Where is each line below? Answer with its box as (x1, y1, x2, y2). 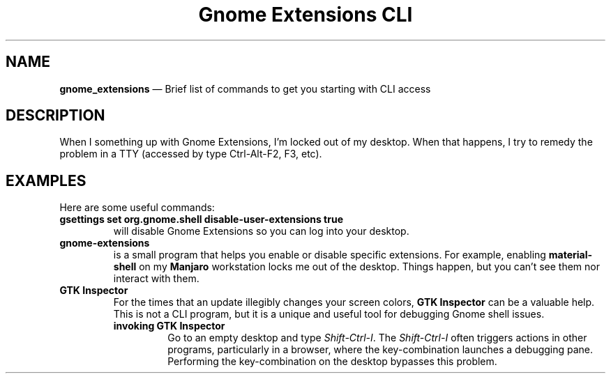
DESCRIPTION (6, 107, 105, 125)
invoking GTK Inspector (113, 320, 225, 332)
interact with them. (113, 272, 199, 285)
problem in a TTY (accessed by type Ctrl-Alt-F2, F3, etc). (59, 148, 322, 160)
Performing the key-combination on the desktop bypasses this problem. (167, 355, 497, 368)
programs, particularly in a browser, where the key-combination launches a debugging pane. (167, 343, 594, 356)
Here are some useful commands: (59, 201, 215, 214)
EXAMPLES (6, 171, 86, 189)
